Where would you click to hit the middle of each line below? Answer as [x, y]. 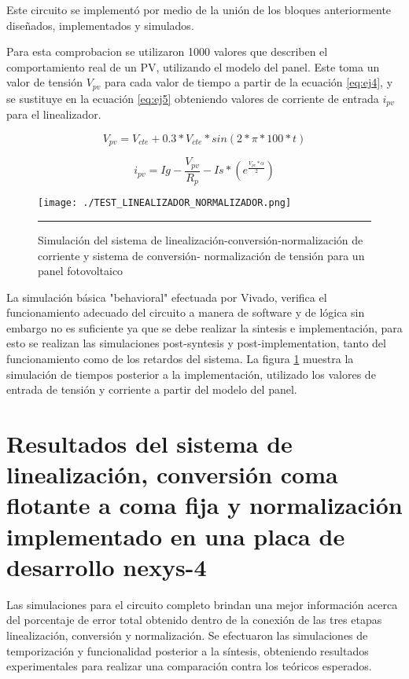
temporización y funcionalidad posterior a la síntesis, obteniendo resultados [188, 650]
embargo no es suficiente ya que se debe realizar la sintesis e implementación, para [204, 327]
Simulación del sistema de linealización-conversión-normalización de [201, 239]
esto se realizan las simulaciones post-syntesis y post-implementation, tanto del [196, 343]
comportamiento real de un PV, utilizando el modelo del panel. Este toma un [193, 66]
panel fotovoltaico [81, 271]
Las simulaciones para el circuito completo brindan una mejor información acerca [202, 604]
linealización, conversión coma [172, 474]
